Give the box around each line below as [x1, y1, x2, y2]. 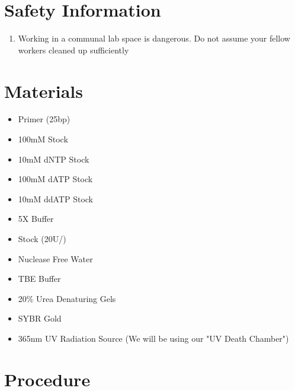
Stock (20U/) [18, 233, 66, 244]
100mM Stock [18, 133, 68, 145]
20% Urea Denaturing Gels [18, 292, 116, 304]
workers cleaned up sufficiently [18, 43, 129, 56]
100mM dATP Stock [18, 173, 93, 185]
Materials [4, 78, 84, 103]
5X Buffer [18, 212, 54, 225]
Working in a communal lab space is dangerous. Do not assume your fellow [18, 32, 290, 44]
